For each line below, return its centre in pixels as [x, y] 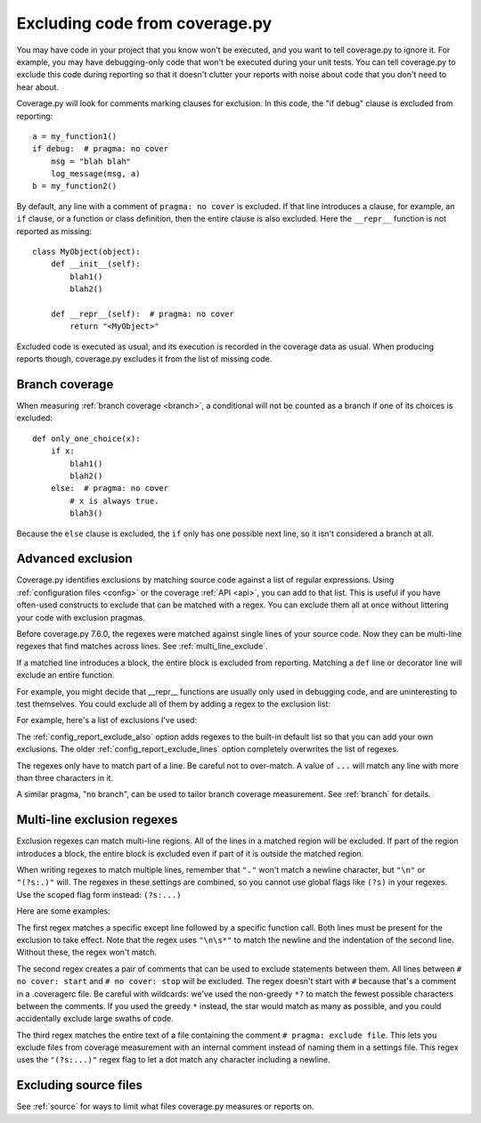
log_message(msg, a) [95, 174]
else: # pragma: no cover [110, 488]
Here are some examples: [64, 911]
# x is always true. [114, 500]
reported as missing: [54, 231]
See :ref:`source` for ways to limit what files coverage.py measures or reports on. [166, 1107]
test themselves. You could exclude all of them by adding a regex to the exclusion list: [174, 704]
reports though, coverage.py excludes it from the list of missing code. [144, 359]
